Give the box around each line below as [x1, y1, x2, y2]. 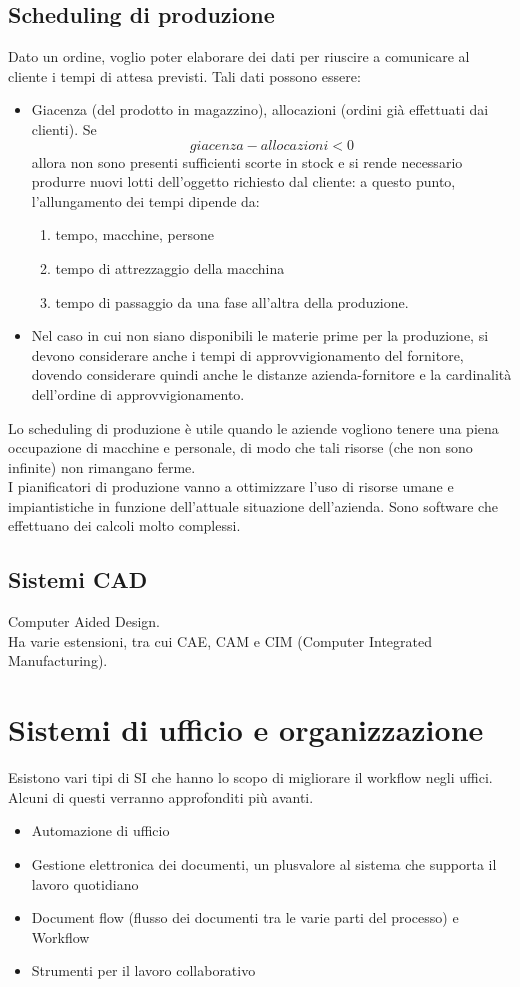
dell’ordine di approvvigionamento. [31, 383, 245, 404]
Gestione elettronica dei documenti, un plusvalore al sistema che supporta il [31, 853, 497, 874]
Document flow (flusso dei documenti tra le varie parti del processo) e [31, 907, 459, 928]
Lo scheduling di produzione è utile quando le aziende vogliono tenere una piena [8, 417, 499, 438]
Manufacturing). [8, 650, 108, 671]
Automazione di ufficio [31, 820, 170, 841]
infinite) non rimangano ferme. [8, 456, 196, 477]
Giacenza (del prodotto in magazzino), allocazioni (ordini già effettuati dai [31, 99, 489, 120]
